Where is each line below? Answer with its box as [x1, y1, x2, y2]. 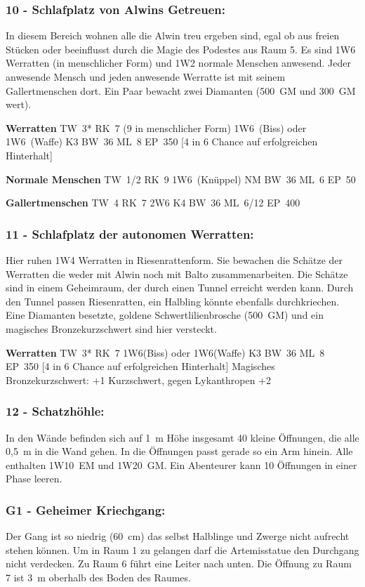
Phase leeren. [6, 471, 62, 486]
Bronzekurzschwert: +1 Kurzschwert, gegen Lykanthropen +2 [6, 372, 271, 387]
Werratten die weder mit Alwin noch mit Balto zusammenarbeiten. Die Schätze [6, 266, 348, 281]
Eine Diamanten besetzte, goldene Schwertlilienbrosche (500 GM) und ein [6, 308, 324, 322]
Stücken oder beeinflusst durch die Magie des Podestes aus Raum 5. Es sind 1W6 [6, 41, 356, 56]
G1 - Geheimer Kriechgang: [6, 501, 166, 518]
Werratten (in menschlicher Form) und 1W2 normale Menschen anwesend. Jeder [6, 55, 352, 70]
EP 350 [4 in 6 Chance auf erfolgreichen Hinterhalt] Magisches [6, 359, 275, 374]
